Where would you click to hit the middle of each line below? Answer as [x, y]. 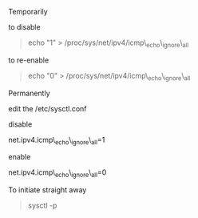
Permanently [29, 93]
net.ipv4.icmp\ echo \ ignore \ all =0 [57, 174]
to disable [25, 27]
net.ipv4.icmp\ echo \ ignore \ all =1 [57, 141]
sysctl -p [42, 206]
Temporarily [28, 12]
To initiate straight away [48, 190]
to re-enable [29, 60]
